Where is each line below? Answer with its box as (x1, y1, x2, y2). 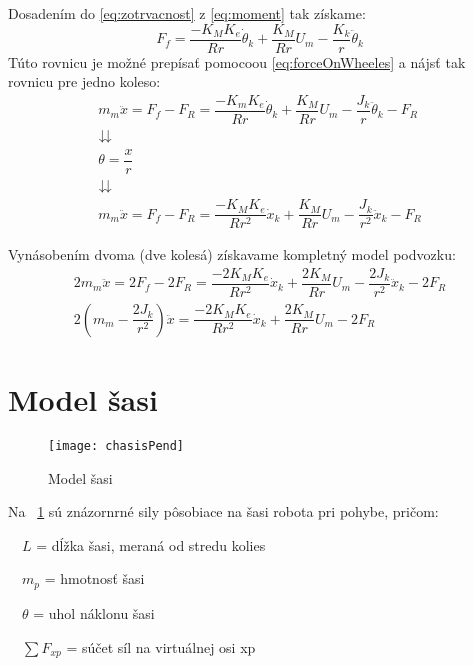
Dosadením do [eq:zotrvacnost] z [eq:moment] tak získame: (8, 3, 366, 23)
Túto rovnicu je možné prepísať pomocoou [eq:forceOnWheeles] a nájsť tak (8, 51, 466, 72)
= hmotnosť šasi (44, 568, 145, 589)
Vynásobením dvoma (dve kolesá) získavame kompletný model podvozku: (8, 244, 456, 265)
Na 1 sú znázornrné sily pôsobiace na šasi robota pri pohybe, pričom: (8, 501, 439, 522)
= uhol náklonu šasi (33, 602, 155, 623)
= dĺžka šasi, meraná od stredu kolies (36, 534, 266, 555)
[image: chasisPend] (48, 439, 185, 454)
